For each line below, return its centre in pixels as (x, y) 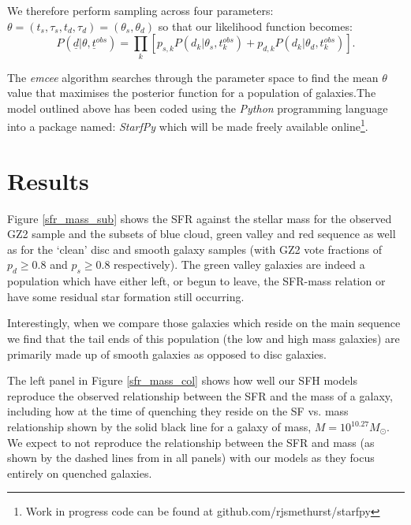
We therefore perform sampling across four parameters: (140, 10)
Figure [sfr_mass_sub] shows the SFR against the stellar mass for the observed (200, 218)
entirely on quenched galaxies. (80, 473)
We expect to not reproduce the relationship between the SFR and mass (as (191, 442)
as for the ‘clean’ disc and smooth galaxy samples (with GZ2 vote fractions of (195, 249)
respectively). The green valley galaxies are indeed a (239, 264)
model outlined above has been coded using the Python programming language (198, 108)
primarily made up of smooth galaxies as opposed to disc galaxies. (167, 354)
